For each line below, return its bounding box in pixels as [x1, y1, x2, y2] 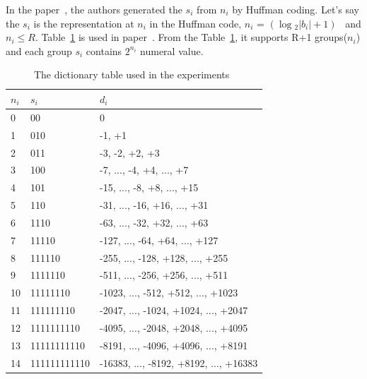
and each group [6, 43, 72, 58]
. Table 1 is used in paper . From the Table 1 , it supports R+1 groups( [35, 30, 348, 44]
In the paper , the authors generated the [6, 2, 182, 16]
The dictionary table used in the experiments [33, 67, 230, 82]
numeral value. [140, 43, 204, 58]
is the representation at [33, 16, 134, 30]
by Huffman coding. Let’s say [232, 2, 359, 16]
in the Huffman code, [149, 16, 242, 30]
